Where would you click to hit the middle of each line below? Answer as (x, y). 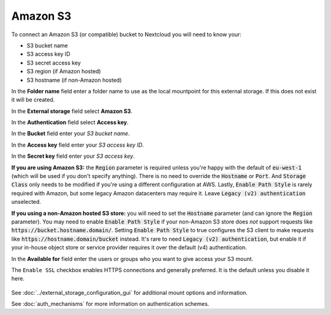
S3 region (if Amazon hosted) (64, 71)
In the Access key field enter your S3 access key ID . (78, 145)
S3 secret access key (54, 63)
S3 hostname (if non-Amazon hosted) (74, 80)
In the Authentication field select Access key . (70, 122)
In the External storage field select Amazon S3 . (72, 111)
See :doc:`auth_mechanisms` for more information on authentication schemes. (110, 304)
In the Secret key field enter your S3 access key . (73, 156)
